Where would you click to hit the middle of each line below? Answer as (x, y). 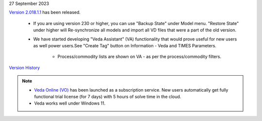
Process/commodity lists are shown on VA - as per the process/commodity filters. (139, 57)
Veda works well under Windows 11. (70, 103)
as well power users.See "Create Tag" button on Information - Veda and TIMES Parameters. (125, 45)
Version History (25, 67)
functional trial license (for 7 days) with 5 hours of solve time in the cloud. (108, 96)
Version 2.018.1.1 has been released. (45, 13)
